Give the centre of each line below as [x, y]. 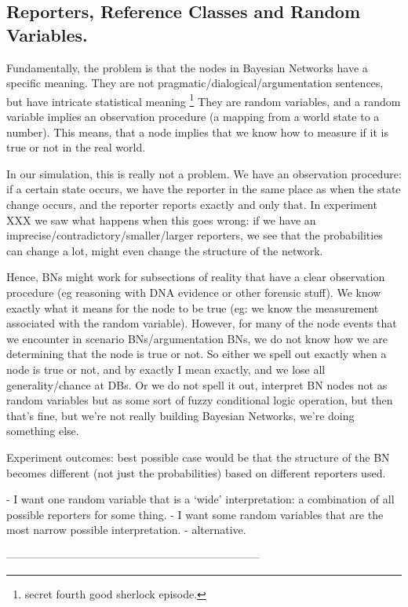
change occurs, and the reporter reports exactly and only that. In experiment [192, 204]
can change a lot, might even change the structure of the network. [165, 250]
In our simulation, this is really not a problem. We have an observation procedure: [204, 173]
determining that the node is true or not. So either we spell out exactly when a [197, 354]
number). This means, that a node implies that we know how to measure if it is [197, 132]
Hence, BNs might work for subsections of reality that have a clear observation [196, 277]
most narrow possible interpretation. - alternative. [126, 530]
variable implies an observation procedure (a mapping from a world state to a [193, 117]
